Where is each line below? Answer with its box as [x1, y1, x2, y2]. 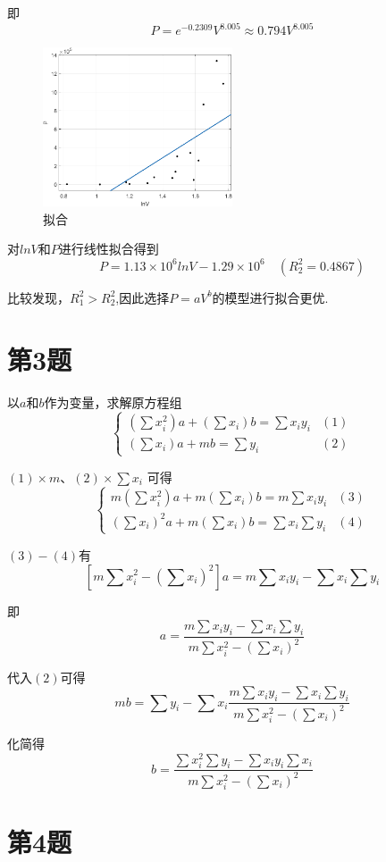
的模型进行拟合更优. [212, 288, 329, 306]
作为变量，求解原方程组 [44, 392, 182, 411]
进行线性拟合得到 [58, 239, 159, 258]
